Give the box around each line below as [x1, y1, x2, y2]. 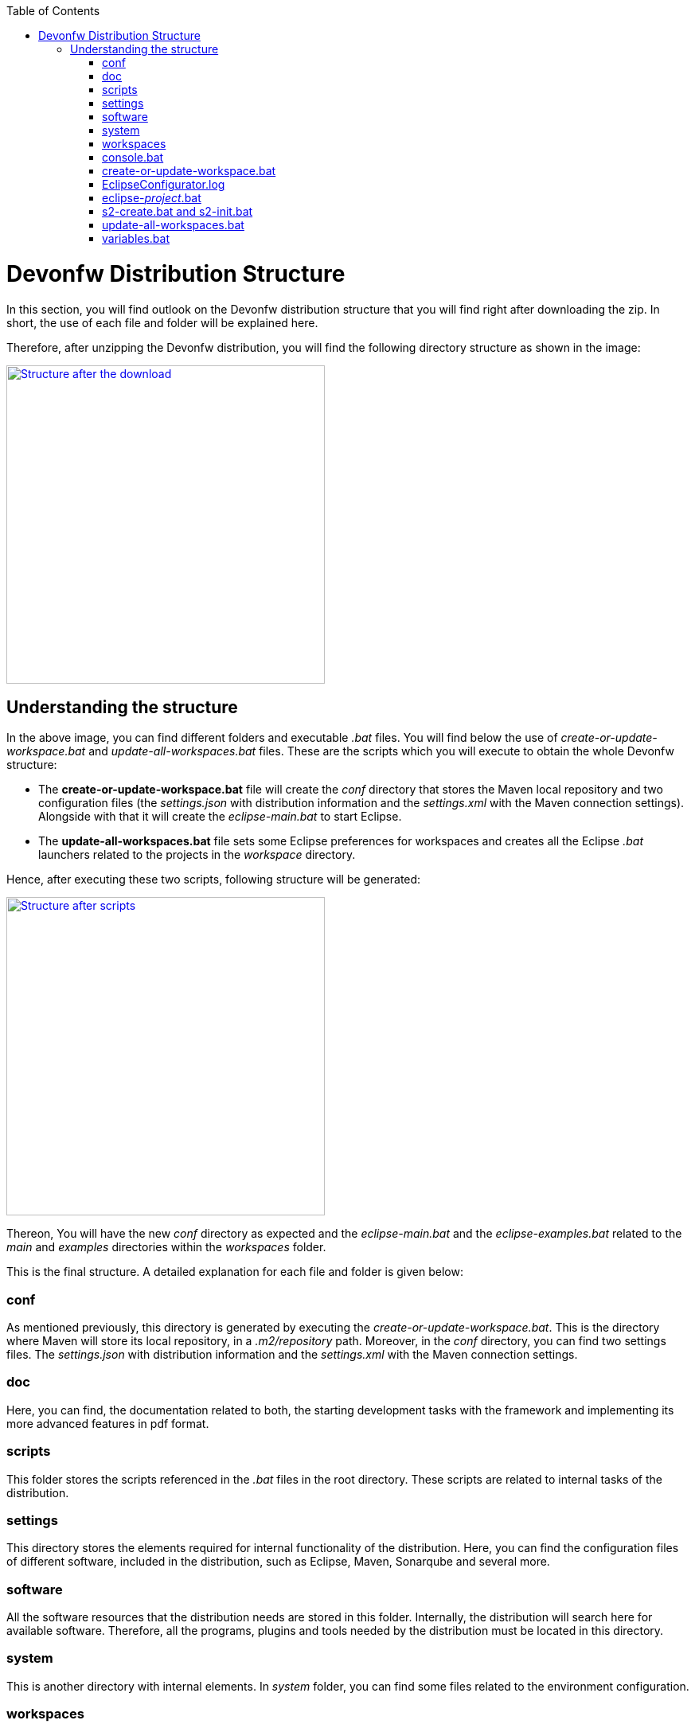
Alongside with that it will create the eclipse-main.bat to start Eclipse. [38, 809, 402, 824]
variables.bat [102, 232, 170, 245]
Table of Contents [6, 4, 100, 18]
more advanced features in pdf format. [6, 1416, 209, 1430]
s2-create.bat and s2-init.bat [102, 205, 253, 218]
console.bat [102, 150, 164, 164]
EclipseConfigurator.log [102, 177, 225, 191]
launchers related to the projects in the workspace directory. [38, 848, 356, 862]
